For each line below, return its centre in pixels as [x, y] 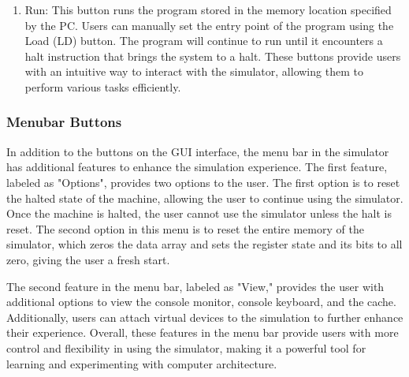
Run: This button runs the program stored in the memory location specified [208, 9]
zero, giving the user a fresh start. [88, 259]
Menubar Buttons [64, 122]
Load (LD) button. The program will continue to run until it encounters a [204, 41]
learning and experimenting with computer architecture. [142, 363]
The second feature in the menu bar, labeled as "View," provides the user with [195, 286]
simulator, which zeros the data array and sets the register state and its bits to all [204, 244]
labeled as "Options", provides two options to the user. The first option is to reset [203, 182]
